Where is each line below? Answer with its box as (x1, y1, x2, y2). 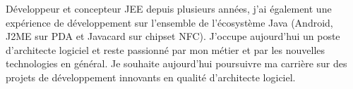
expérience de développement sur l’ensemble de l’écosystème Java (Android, (6, 15, 333, 29)
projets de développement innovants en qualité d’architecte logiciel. (6, 69, 296, 84)
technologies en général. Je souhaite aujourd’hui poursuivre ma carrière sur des (6, 56, 347, 71)
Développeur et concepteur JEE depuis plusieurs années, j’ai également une (6, 1, 332, 15)
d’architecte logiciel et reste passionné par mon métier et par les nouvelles (6, 42, 325, 57)
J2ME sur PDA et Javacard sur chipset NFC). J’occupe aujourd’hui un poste (6, 29, 340, 43)
